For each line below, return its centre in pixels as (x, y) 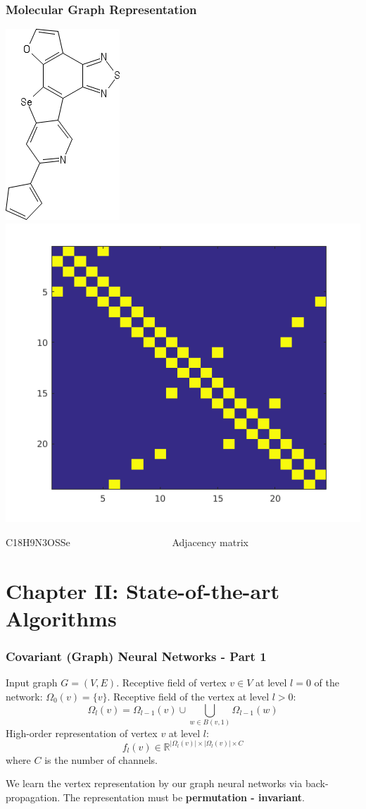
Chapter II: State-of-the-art (143, 590)
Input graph (32, 683)
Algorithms (61, 618)
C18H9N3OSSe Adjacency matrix (127, 542)
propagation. (33, 797)
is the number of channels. (101, 759)
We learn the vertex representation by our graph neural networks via (154, 783)
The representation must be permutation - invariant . (184, 797)
